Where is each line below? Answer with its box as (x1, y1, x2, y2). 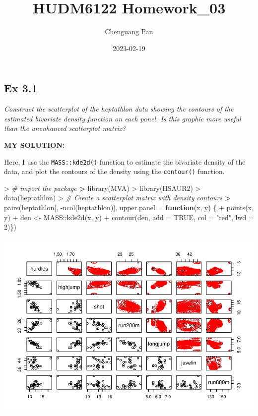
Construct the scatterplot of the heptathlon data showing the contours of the (4, 104, 234, 114)
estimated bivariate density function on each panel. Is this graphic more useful (4, 113, 241, 123)
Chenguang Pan (105, 26, 153, 37)
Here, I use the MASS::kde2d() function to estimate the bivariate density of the (4, 156, 246, 167)
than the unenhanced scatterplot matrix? (4, 123, 126, 133)
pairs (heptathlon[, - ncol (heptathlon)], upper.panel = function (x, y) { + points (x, (4, 202, 254, 212)
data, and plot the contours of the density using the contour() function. (4, 166, 225, 177)
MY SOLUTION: (4, 139, 65, 150)
